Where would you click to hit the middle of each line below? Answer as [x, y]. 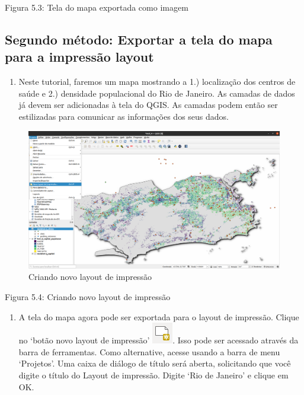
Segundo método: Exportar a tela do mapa [139, 39]
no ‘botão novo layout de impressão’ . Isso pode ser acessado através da [159, 340]
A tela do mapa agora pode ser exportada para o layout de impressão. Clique [159, 316]
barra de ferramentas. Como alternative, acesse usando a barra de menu [149, 351]
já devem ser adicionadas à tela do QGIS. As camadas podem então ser [148, 105]
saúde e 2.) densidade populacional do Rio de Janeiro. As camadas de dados [157, 93]
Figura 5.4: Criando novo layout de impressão [88, 297]
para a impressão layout [79, 57]
